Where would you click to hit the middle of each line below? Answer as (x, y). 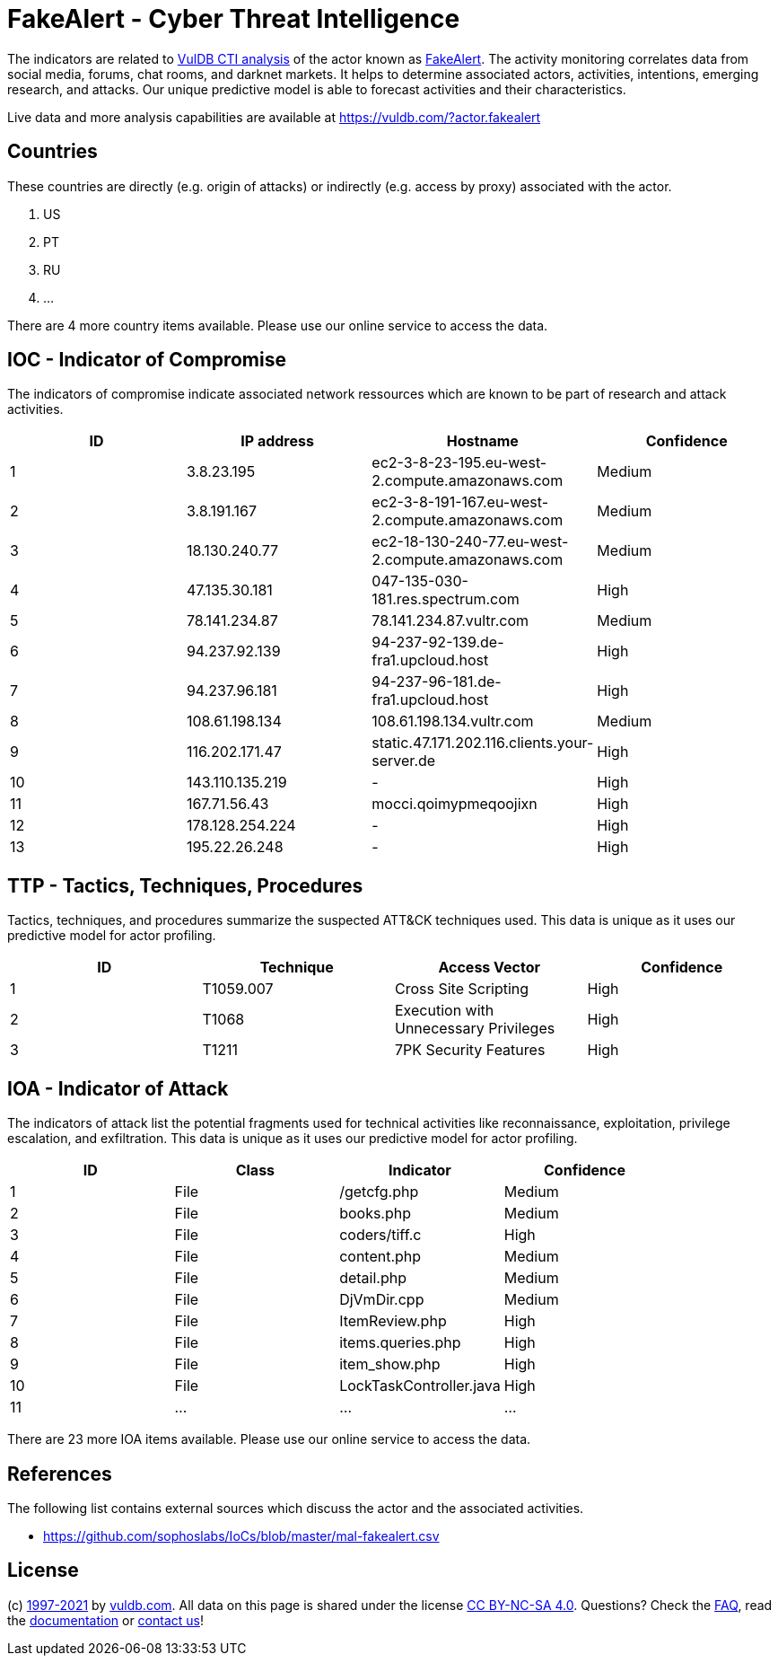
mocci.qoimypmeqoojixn (455, 804)
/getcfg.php (379, 1192)
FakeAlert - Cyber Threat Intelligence (234, 19)
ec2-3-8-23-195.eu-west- (459, 463)
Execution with (445, 1011)
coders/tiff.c (380, 1235)
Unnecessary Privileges (475, 1029)
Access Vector (490, 968)
